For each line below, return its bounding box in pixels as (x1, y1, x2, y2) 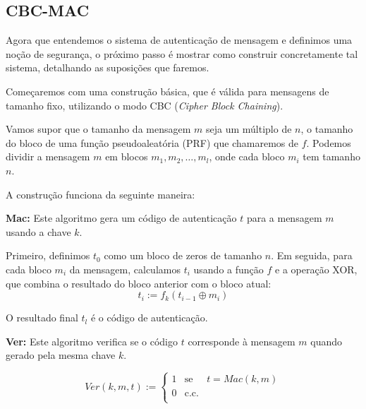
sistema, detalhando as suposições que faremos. (6, 60, 209, 75)
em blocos (105, 149, 148, 164)
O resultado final (6, 310, 78, 325)
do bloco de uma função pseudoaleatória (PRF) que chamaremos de (6, 135, 298, 150)
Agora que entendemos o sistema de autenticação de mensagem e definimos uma (6, 32, 353, 47)
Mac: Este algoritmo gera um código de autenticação (6, 211, 237, 225)
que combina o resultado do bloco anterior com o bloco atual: (6, 275, 272, 290)
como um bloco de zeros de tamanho (104, 248, 262, 263)
